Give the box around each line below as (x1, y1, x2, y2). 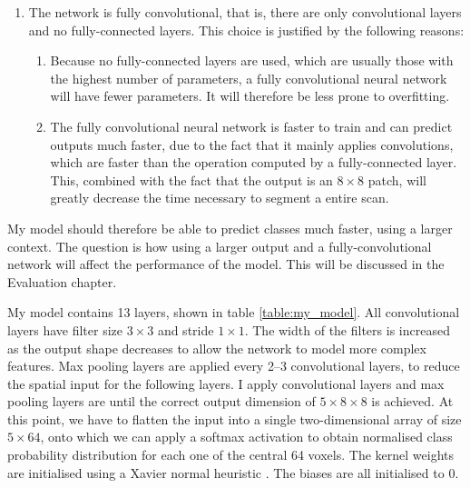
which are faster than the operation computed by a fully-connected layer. (50, 153, 457, 172)
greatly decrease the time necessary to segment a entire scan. (50, 188, 389, 207)
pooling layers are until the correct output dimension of (7, 392, 316, 411)
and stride (157, 320, 214, 339)
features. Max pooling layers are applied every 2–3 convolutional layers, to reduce (7, 356, 460, 375)
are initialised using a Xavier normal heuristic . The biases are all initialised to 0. (7, 463, 459, 482)
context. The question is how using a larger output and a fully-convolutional (7, 236, 432, 255)
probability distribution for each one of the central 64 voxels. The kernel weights (7, 445, 454, 464)
